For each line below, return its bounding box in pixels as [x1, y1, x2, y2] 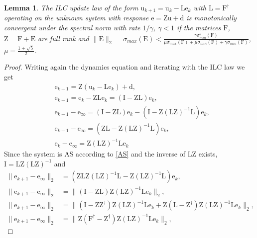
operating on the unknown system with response [4, 12, 149, 23]
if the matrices [177, 22, 221, 33]
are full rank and [38, 33, 89, 43]
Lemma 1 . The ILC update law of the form [4, 2, 138, 12]
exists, [198, 149, 218, 159]
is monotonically [186, 12, 237, 23]
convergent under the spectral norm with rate [4, 22, 140, 33]
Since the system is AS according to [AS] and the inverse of [4, 149, 185, 159]
